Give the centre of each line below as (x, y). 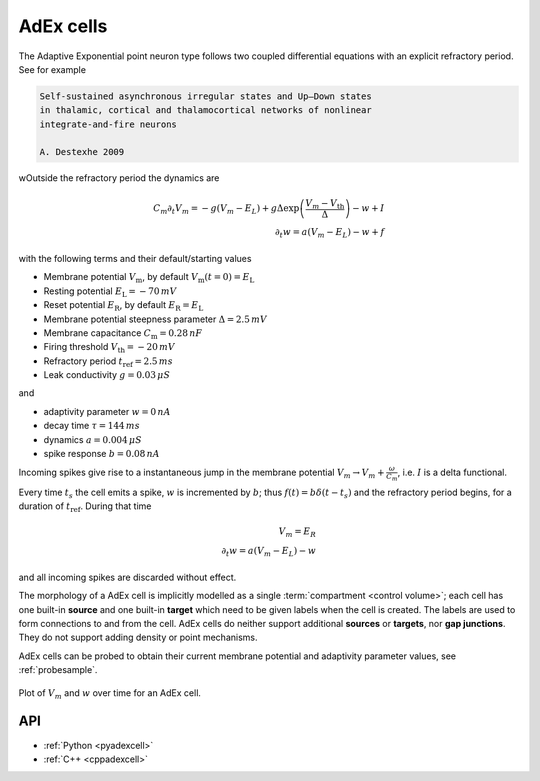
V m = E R (297, 532)
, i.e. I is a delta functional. (452, 472)
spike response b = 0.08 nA (101, 454)
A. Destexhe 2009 (82, 152)
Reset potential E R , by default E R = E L (123, 306)
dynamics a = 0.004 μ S (92, 439)
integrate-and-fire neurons (108, 124)
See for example (52, 69)
